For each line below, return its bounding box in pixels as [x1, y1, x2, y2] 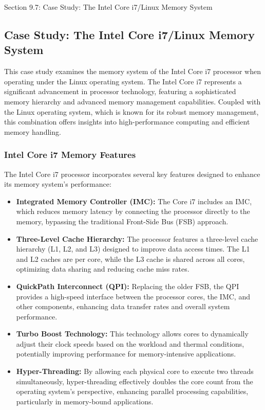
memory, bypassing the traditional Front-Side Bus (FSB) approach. [16, 216, 229, 226]
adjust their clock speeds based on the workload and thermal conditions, [16, 338, 244, 349]
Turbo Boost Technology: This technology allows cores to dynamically [16, 328, 249, 339]
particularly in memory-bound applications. [16, 396, 154, 406]
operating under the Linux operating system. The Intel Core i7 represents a [4, 76, 242, 86]
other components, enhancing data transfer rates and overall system [16, 301, 230, 312]
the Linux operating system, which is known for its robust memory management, [4, 106, 259, 117]
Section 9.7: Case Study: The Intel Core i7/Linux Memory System [4, 2, 213, 12]
